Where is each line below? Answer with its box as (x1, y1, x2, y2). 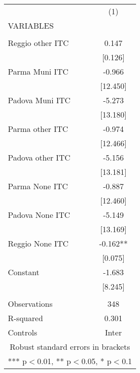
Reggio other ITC (8, 37, 69, 48)
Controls (8, 327, 37, 338)
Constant (8, 266, 39, 278)
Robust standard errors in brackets (9, 341, 130, 352)
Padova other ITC (8, 152, 70, 163)
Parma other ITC (8, 123, 69, 134)
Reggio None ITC (8, 238, 69, 249)
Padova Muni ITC (8, 94, 70, 106)
